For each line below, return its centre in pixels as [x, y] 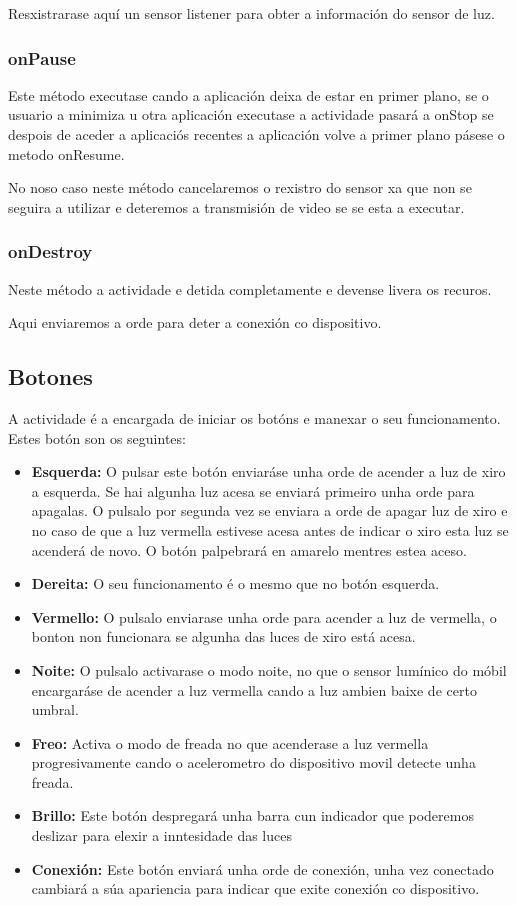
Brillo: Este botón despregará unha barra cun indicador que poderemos [252, 815]
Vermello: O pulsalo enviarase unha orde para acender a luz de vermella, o [264, 616]
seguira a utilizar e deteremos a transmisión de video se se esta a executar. [236, 206]
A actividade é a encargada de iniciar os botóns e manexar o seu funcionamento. [254, 417]
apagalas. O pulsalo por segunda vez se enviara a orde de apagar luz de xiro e [269, 510]
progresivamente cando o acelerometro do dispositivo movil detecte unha [253, 762]
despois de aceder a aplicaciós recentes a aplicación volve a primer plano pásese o [256, 134]
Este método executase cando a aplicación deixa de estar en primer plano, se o [248, 94]
